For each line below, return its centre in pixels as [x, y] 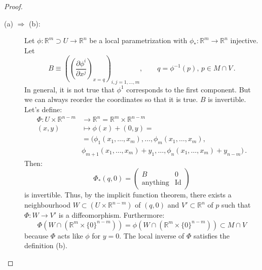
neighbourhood [48, 205]
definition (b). [46, 245]
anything [155, 183]
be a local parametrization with [138, 40]
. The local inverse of [152, 235]
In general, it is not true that [69, 89]
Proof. [13, 6]
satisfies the [212, 235]
